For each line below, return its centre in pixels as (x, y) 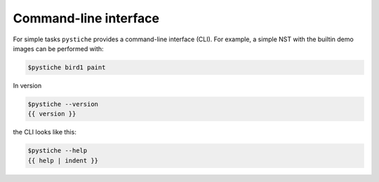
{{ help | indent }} (63, 160)
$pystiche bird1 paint (67, 67)
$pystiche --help (58, 151)
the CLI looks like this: (45, 132)
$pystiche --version (63, 104)
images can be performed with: (59, 48)
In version (27, 85)
